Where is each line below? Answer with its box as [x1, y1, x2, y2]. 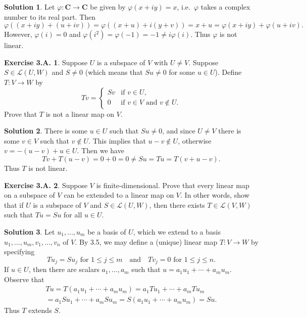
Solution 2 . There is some [4, 125, 88, 136]
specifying [4, 246, 35, 257]
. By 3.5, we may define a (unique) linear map [75, 236, 218, 247]
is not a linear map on [45, 108, 115, 119]
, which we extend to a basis [133, 226, 221, 237]
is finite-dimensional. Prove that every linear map [96, 179, 249, 190]
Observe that [4, 274, 44, 284]
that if [4, 199, 24, 210]
